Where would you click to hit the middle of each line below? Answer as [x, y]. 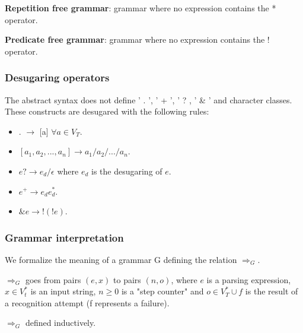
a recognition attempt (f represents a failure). [87, 302]
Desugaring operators [57, 77]
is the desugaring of [127, 171]
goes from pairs [53, 279]
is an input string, [63, 291]
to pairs [127, 279]
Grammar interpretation [64, 237]
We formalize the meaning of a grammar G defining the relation [121, 259]
